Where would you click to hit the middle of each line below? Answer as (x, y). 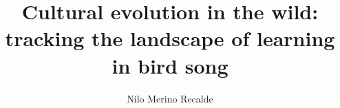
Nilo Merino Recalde (170, 98)
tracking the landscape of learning (170, 38)
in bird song (170, 65)
